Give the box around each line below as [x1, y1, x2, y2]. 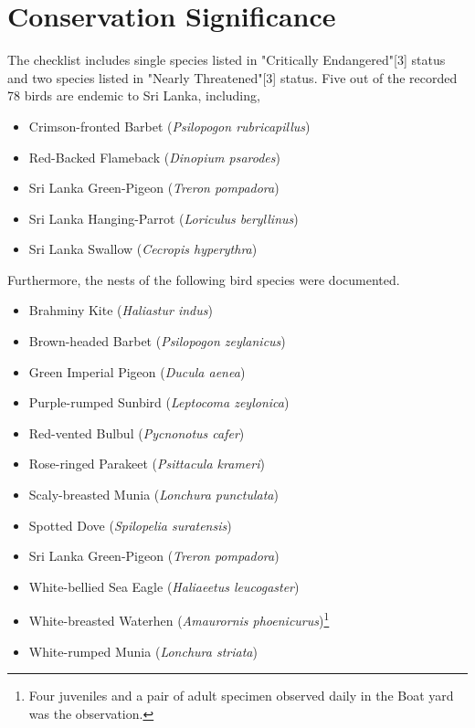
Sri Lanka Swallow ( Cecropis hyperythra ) [28, 239, 258, 258]
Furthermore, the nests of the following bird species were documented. [7, 269, 400, 289]
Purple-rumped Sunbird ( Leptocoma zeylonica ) [28, 393, 290, 412]
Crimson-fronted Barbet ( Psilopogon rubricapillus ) [28, 116, 311, 135]
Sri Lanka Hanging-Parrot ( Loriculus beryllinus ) [28, 208, 299, 227]
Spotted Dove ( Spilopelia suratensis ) [28, 515, 232, 534]
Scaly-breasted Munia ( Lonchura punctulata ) [28, 485, 279, 504]
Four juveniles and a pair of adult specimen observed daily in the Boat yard [28, 686, 454, 705]
